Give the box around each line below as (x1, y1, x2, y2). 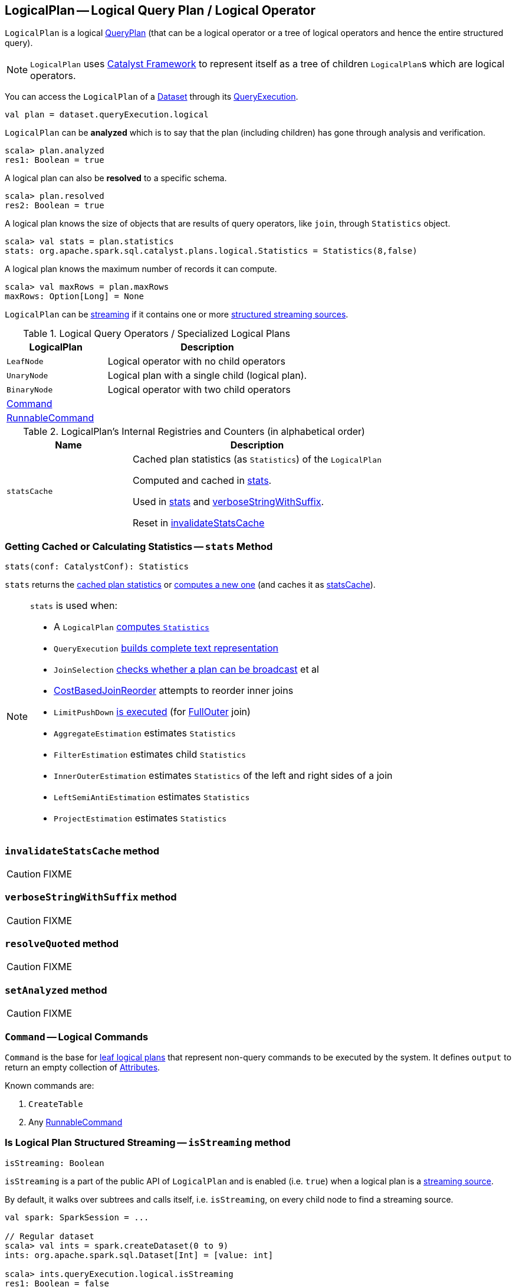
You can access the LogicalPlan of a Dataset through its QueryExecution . (5, 91, 298, 102)
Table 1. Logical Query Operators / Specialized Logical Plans (23, 328, 290, 340)
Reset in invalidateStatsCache (133, 517, 265, 529)
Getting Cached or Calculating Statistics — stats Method (5, 540, 273, 552)
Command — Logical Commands (5, 1030, 149, 1043)
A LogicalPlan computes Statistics (54, 621, 209, 633)
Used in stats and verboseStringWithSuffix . (133, 496, 324, 508)
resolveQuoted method (5, 938, 119, 950)
